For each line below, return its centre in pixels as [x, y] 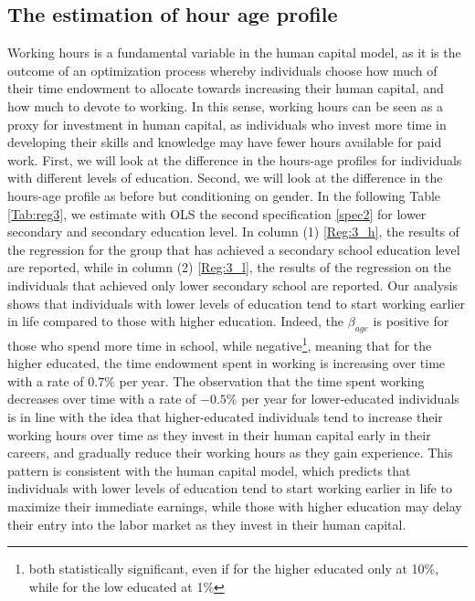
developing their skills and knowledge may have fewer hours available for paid [225, 142]
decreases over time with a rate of [102, 399]
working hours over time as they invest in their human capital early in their [219, 434]
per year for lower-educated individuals [350, 399]
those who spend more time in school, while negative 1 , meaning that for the [220, 343]
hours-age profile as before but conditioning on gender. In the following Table [224, 195]
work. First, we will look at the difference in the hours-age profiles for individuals [235, 159]
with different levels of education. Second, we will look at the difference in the [225, 178]
